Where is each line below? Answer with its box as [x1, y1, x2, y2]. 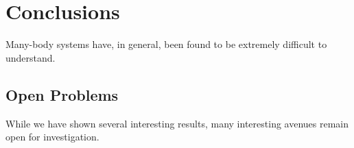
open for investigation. [5, 129, 99, 144]
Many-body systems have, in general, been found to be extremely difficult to [5, 37, 327, 51]
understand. [5, 50, 56, 64]
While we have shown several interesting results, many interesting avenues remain [5, 116, 349, 130]
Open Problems [5, 84, 119, 105]
